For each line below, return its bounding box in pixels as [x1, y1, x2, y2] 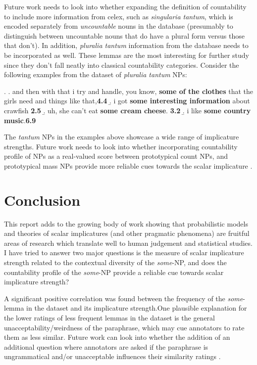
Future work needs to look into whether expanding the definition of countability [4, 1, 247, 11]
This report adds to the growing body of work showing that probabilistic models [4, 218, 248, 228]
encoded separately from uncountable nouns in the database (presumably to [4, 21, 233, 31]
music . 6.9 [4, 115, 36, 125]
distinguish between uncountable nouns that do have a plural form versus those [4, 30, 245, 41]
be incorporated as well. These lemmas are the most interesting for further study [4, 49, 249, 60]
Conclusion [4, 189, 81, 210]
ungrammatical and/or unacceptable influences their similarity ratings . [4, 351, 221, 362]
